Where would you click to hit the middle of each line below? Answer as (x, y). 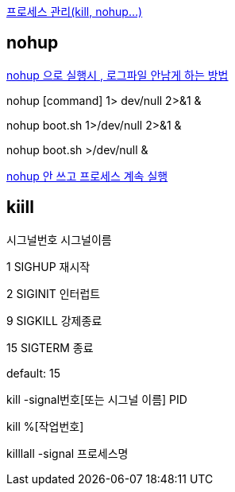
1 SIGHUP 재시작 (48, 266)
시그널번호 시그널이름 (59, 239)
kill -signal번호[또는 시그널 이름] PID (97, 399)
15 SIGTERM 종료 (50, 347)
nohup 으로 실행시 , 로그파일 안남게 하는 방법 (118, 75)
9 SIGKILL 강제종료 (54, 320)
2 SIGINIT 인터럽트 (54, 293)
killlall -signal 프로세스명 (67, 453)
